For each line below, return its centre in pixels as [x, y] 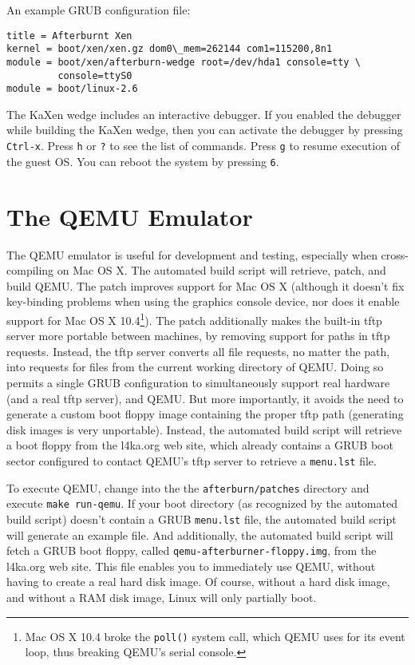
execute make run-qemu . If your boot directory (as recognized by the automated [202, 503]
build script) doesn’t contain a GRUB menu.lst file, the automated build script [202, 519]
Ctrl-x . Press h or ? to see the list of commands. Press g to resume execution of [203, 146]
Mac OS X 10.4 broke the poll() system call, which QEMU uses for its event [215, 636]
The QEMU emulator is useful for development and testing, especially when [192, 254]
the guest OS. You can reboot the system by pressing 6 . [143, 161]
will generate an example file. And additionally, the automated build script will [200, 534]
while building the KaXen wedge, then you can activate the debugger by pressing [205, 130]
